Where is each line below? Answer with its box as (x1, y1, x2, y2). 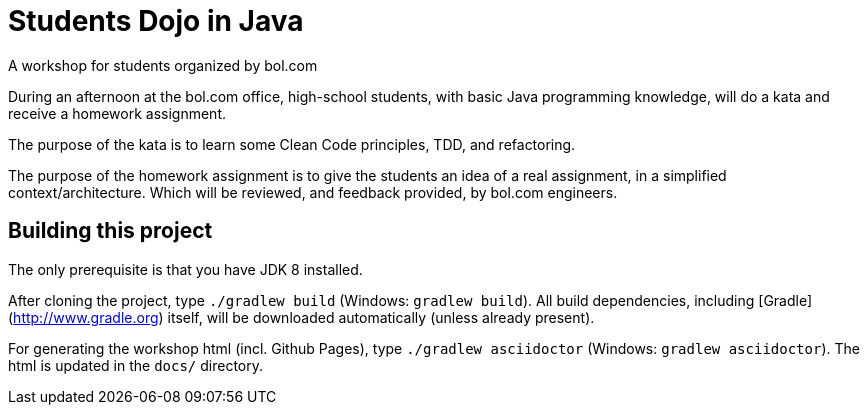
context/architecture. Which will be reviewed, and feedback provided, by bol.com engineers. (8, 183, 618, 201)
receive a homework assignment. (8, 104, 226, 122)
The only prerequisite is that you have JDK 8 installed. (8, 260, 363, 278)
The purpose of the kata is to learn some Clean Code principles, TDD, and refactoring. (8, 135, 576, 153)
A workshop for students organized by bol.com (8, 56, 318, 74)
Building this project (8, 218, 213, 244)
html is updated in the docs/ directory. (8, 356, 263, 374)
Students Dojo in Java (8, 4, 304, 38)
